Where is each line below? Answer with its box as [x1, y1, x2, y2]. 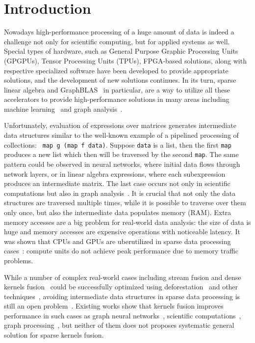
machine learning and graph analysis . [4, 103, 123, 114]
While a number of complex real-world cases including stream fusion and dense [4, 272, 241, 282]
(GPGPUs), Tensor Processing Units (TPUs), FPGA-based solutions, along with [4, 55, 247, 65]
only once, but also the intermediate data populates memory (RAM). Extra [4, 207, 231, 217]
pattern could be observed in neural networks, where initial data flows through [4, 158, 240, 169]
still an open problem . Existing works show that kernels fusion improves [4, 301, 224, 311]
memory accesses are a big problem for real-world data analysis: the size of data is [4, 217, 251, 227]
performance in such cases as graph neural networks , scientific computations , [4, 310, 241, 320]
